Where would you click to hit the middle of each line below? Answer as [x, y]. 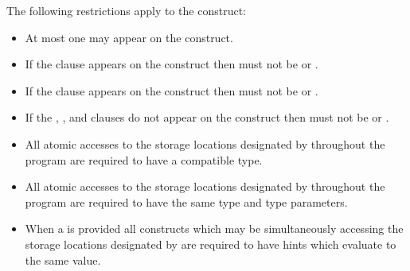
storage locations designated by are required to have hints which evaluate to [211, 244]
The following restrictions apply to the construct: [126, 10]
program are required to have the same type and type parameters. [186, 201]
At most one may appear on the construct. [129, 37]
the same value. [63, 259]
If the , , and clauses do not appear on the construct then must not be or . [207, 117]
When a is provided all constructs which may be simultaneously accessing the [214, 228]
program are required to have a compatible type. [144, 159]
